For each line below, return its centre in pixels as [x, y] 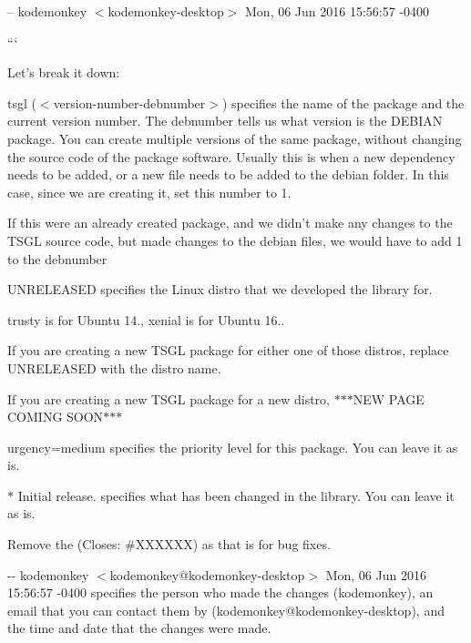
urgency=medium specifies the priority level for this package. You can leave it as [233, 447]
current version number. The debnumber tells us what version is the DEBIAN [225, 121]
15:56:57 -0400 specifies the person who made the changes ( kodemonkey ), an [220, 592]
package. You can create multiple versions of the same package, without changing [235, 138]
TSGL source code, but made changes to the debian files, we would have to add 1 [235, 240]
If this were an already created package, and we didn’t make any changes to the [230, 223]
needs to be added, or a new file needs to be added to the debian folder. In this [228, 174]
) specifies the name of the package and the [343, 102]
